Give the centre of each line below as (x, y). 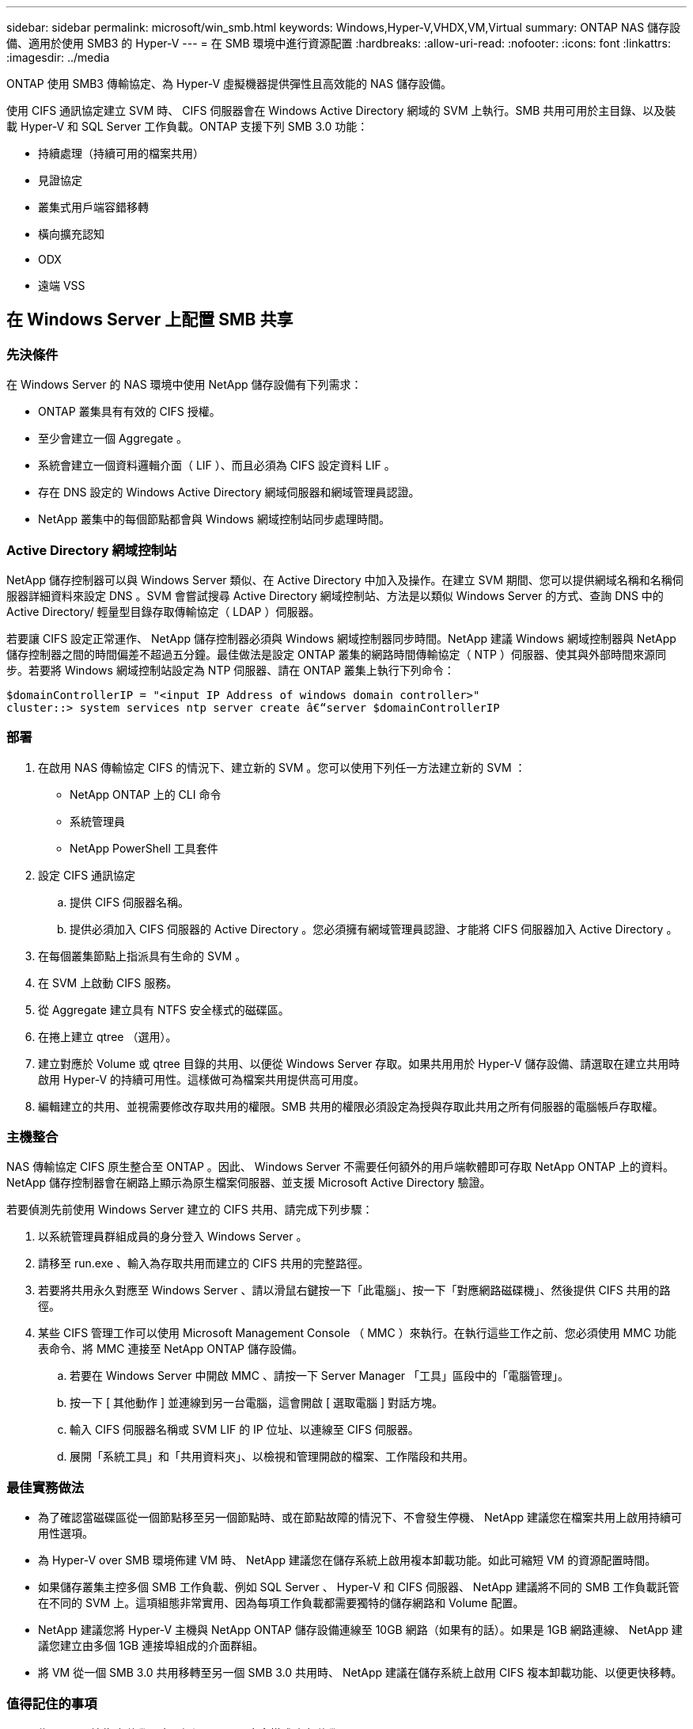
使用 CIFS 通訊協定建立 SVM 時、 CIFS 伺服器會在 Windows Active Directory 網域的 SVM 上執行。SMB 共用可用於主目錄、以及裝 (341, 110)
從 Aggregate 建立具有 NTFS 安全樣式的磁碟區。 (164, 1009)
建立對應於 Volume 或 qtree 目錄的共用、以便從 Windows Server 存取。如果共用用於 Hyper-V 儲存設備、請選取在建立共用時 (359, 1063)
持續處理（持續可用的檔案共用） (121, 153)
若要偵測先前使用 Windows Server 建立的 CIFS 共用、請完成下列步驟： (190, 1210)
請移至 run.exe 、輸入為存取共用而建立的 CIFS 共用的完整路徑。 (204, 1263)
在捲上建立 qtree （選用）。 (108, 1036)
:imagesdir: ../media (58, 57)
